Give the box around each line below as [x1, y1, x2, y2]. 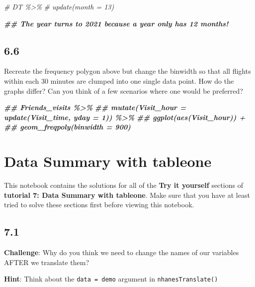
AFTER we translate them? [4, 257, 89, 267]
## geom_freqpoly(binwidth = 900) [4, 122, 131, 132]
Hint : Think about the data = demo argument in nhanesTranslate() [4, 274, 218, 284]
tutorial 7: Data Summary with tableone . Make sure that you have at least [4, 189, 250, 200]
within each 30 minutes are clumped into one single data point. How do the [4, 75, 234, 86]
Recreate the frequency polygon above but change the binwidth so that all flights [4, 66, 251, 76]
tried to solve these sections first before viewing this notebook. [4, 199, 194, 210]
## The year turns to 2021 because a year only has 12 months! [4, 18, 229, 28]
